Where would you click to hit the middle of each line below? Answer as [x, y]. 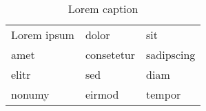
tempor [164, 94]
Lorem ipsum [43, 35]
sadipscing [171, 54]
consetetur [110, 54]
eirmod [102, 94]
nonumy [30, 94]
